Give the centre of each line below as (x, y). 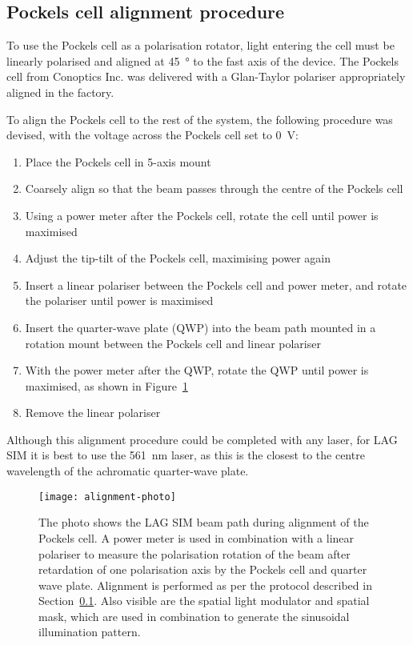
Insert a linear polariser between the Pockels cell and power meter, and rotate (216, 284)
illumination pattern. (90, 632)
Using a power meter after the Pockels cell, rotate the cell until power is (202, 215)
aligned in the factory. (60, 92)
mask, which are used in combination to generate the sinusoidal (194, 616)
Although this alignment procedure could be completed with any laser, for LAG (202, 439)
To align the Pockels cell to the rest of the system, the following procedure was (200, 119)
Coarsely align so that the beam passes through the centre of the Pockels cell (214, 188)
